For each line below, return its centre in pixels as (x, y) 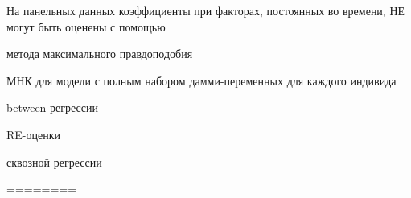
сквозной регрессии (54, 161)
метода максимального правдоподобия (100, 54)
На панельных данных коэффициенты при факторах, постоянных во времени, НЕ (206, 10)
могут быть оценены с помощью (86, 26)
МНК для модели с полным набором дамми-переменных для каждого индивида (201, 80)
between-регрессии (52, 107)
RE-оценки (33, 134)
